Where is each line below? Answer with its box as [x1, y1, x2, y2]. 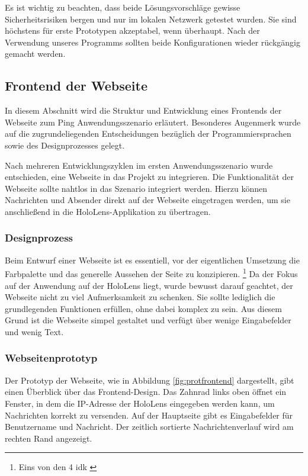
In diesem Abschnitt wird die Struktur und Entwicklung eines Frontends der [5, 104, 282, 117]
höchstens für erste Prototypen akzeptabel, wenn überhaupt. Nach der [5, 24, 260, 37]
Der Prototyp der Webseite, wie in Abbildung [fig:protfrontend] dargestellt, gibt [5, 374, 294, 386]
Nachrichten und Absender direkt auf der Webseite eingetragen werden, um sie [5, 194, 290, 206]
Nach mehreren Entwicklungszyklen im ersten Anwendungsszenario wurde [5, 159, 273, 171]
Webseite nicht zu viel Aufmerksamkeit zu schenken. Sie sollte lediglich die [5, 291, 275, 303]
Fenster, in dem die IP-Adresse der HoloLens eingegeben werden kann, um [5, 397, 275, 409]
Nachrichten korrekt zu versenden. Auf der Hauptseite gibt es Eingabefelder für [5, 409, 293, 421]
